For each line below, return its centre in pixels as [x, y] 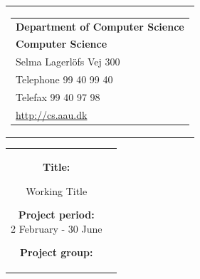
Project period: [56, 215]
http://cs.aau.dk [52, 114]
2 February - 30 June [57, 228]
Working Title [57, 190]
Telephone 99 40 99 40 [64, 79]
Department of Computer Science [100, 26]
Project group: [57, 252]
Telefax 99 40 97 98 [58, 96]
